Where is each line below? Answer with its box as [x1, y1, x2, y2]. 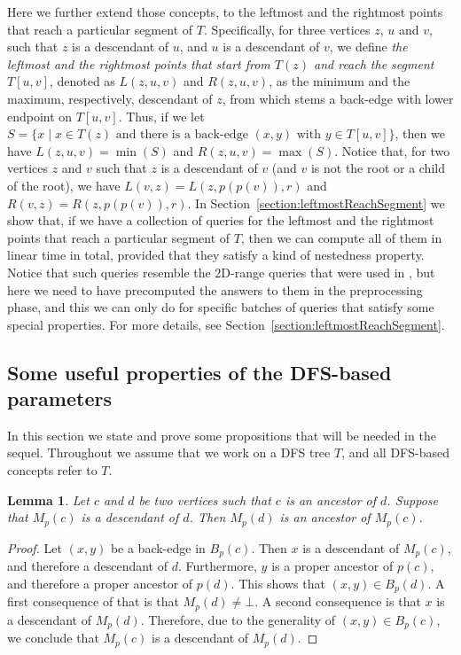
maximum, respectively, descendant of [7, 89, 213, 107]
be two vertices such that [138, 490, 271, 509]
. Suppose [387, 490, 438, 509]
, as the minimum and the [269, 72, 410, 90]
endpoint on [7, 106, 73, 125]
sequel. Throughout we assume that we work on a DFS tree [7, 443, 331, 462]
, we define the [329, 37, 408, 56]
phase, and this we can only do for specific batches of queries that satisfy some [7, 298, 434, 316]
